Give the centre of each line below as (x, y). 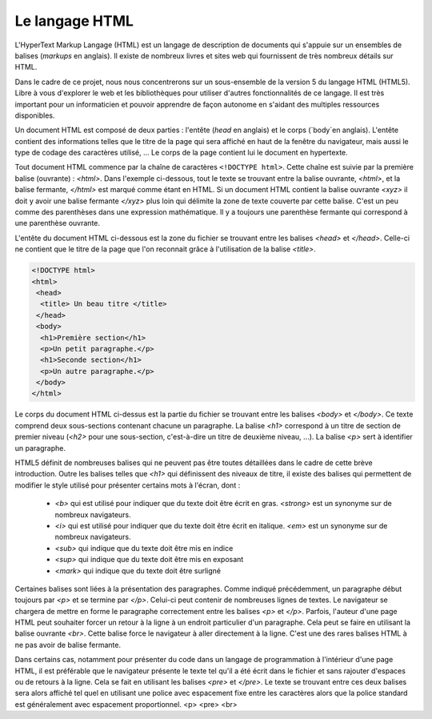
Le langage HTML (74, 21)
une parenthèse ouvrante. (57, 223)
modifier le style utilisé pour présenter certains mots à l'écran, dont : (128, 485)
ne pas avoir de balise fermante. (68, 645)
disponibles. (35, 115)
